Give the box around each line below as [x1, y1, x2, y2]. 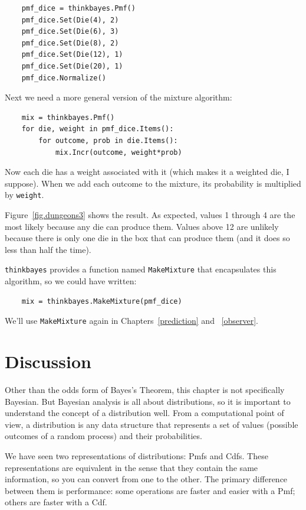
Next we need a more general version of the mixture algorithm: [5, 91, 232, 103]
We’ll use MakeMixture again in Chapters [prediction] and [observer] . [5, 314, 259, 327]
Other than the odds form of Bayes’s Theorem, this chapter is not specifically [5, 383, 285, 395]
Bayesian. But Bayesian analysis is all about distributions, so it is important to [5, 395, 291, 407]
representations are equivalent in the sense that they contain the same [5, 461, 258, 473]
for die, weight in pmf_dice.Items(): [21, 125, 174, 134]
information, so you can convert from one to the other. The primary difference [5, 473, 288, 485]
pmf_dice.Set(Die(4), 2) [21, 15, 119, 24]
